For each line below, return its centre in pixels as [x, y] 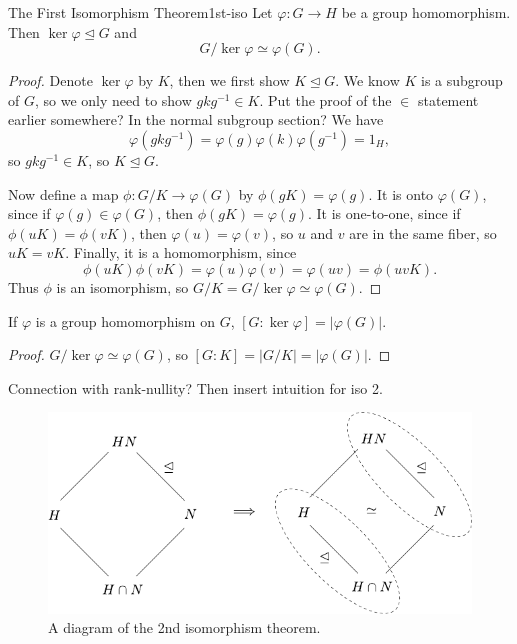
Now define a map [63, 193]
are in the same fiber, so [423, 232]
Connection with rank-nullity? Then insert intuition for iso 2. [195, 387]
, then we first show [229, 80]
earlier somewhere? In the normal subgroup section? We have [196, 119]
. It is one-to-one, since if [384, 213]
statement [448, 99]
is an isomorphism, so [122, 286]
